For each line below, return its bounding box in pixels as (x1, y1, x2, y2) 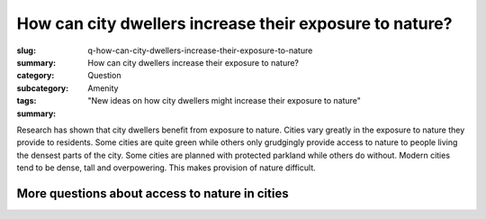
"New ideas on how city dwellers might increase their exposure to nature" (87, 96, 362, 106)
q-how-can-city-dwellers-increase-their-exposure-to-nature (87, 45, 313, 56)
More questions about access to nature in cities (16, 186, 289, 201)
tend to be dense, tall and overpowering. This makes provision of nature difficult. (16, 162, 316, 173)
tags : (16, 96, 37, 106)
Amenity (87, 82, 119, 94)
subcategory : (16, 82, 69, 94)
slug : (16, 45, 36, 56)
